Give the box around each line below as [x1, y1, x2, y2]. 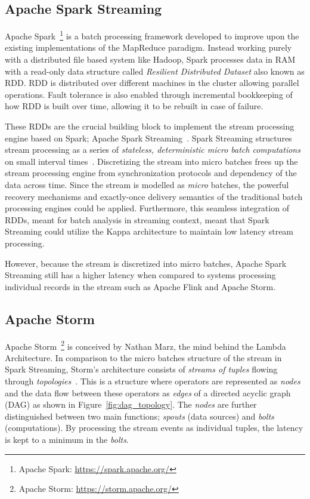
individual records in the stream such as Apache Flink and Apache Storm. [5, 280, 276, 292]
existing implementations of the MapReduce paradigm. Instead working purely [5, 41, 292, 54]
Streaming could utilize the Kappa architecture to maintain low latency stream [5, 225, 294, 238]
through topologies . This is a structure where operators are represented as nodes [5, 374, 300, 387]
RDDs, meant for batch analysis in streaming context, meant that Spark [5, 213, 269, 226]
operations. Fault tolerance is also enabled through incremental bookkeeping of [5, 88, 293, 100]
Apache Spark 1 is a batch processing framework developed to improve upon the [5, 28, 299, 42]
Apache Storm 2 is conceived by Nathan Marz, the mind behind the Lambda [5, 338, 286, 352]
